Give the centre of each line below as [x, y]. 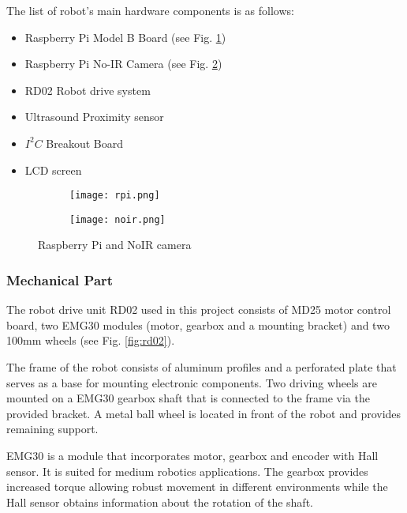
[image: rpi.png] [115, 196]
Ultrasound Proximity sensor [94, 117]
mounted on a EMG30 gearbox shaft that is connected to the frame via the [188, 398]
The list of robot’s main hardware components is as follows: [150, 10]
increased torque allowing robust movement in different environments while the [197, 487]
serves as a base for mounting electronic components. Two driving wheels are [192, 382]
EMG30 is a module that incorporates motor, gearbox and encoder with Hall [192, 456]
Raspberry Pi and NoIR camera [115, 245]
